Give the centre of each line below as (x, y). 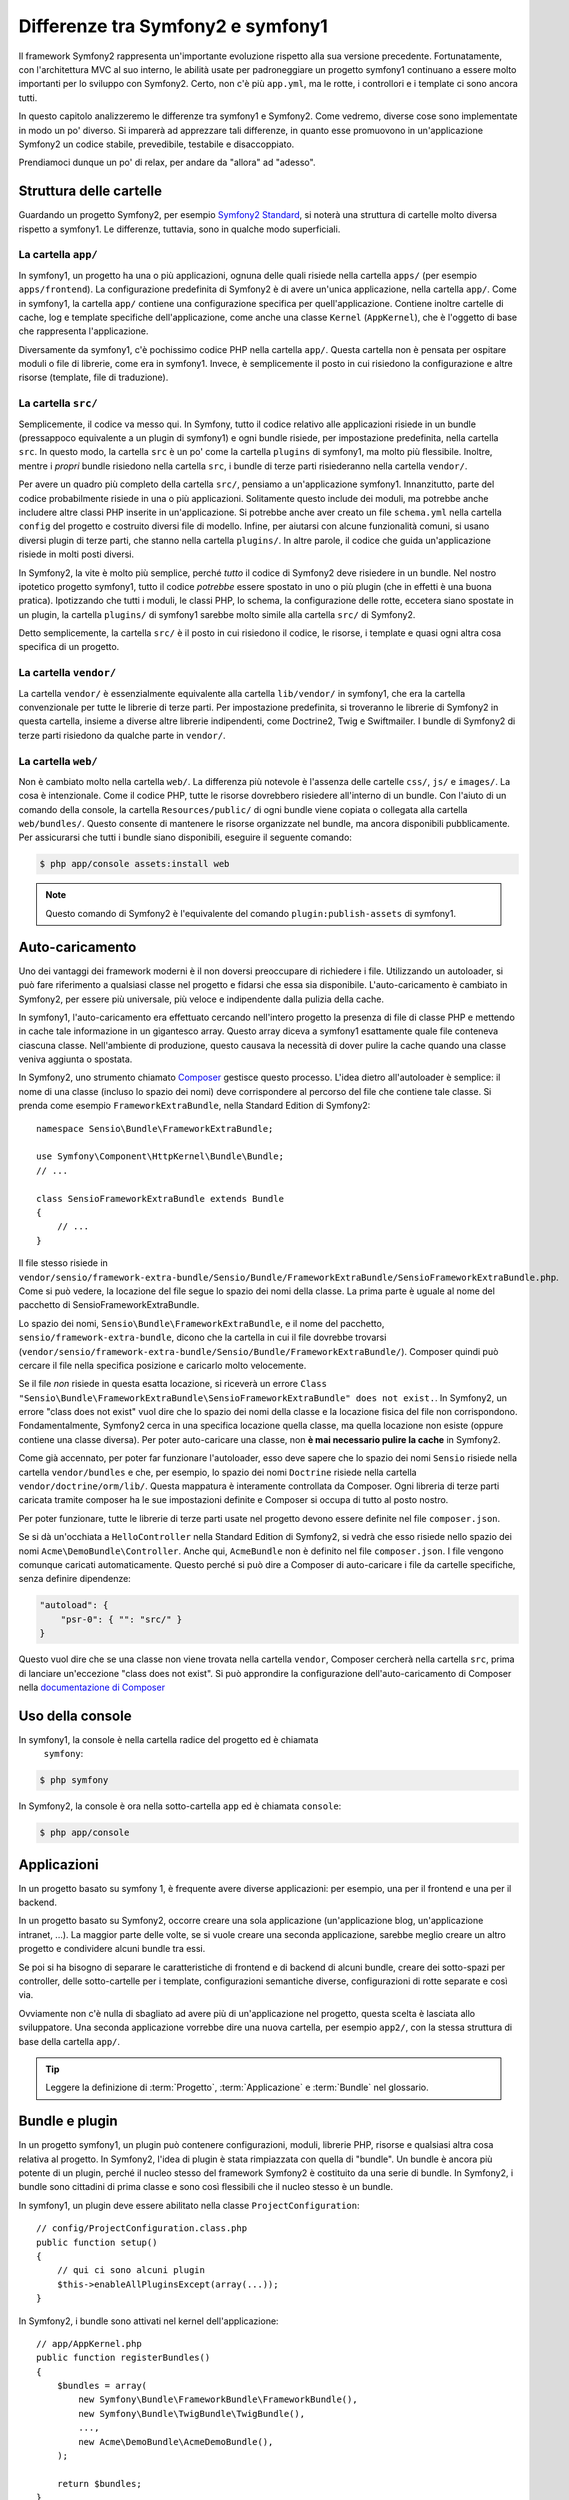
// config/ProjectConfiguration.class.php (142, 2228)
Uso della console (75, 1715)
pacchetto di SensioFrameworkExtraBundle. (109, 1305)
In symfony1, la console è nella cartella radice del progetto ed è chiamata (168, 1739)
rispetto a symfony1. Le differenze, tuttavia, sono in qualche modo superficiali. (179, 229)
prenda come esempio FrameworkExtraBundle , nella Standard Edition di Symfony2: (194, 1106)
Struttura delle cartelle (90, 191)
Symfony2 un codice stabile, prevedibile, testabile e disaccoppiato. (156, 144)
